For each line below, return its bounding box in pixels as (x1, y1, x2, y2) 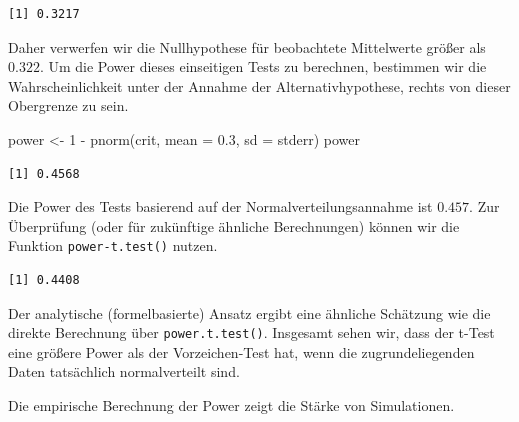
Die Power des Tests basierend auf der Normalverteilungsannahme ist (8, 196, 433, 217)
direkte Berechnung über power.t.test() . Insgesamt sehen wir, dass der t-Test (8, 322, 495, 343)
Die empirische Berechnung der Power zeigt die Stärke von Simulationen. (8, 395, 455, 416)
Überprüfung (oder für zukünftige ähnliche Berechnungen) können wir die (8, 215, 460, 236)
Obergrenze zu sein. (8, 95, 129, 116)
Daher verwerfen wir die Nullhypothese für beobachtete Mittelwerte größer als (8, 36, 486, 57)
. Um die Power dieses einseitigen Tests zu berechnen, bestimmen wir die (39, 56, 487, 77)
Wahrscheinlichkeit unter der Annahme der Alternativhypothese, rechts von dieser (8, 75, 511, 96)
